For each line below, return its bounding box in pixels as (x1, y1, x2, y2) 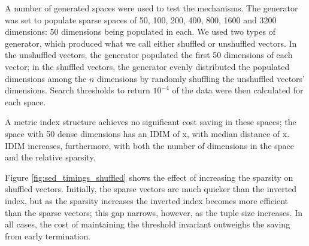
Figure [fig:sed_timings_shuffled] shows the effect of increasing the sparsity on (5, 171, 293, 183)
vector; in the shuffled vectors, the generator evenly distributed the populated (5, 60, 290, 72)
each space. (5, 95, 46, 108)
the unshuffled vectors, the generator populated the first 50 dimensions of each (5, 48, 293, 61)
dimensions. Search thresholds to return (5, 84, 150, 96)
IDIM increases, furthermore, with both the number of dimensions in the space (5, 139, 294, 151)
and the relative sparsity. (5, 151, 96, 163)
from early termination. (5, 229, 91, 242)
